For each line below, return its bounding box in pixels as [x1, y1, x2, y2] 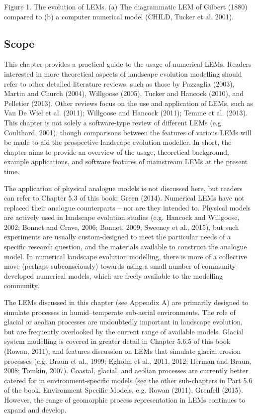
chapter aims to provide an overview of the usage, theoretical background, [4, 146, 230, 157]
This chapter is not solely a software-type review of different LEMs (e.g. [4, 117, 223, 127]
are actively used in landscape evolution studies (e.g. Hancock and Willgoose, [4, 212, 240, 222]
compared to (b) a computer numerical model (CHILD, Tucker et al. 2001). [4, 11, 234, 21]
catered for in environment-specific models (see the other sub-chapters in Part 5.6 [4, 375, 253, 385]
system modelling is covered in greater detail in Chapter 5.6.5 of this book [4, 336, 231, 346]
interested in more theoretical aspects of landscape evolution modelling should [4, 68, 242, 79]
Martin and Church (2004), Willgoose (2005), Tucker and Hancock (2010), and [4, 88, 244, 99]
